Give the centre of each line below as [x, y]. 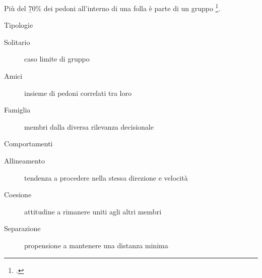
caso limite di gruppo [57, 59]
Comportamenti [28, 144]
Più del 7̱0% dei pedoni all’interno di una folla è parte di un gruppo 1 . [112, 7]
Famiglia [17, 110]
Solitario [17, 42]
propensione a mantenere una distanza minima [96, 245]
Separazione [22, 228]
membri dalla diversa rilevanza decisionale [89, 126]
